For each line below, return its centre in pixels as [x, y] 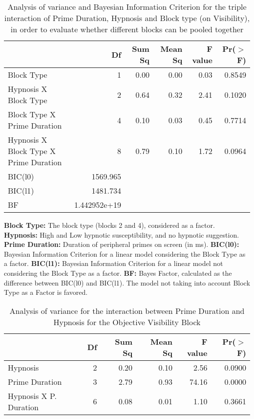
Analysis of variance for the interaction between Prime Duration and [127, 310]
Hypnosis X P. [32, 396]
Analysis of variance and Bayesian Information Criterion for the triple [127, 7]
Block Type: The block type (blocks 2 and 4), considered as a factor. [109, 225]
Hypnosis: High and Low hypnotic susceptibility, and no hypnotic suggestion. [122, 234]
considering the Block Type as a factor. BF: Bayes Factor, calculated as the [118, 273]
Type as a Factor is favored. [46, 292]
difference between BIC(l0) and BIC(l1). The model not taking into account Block [127, 282]
